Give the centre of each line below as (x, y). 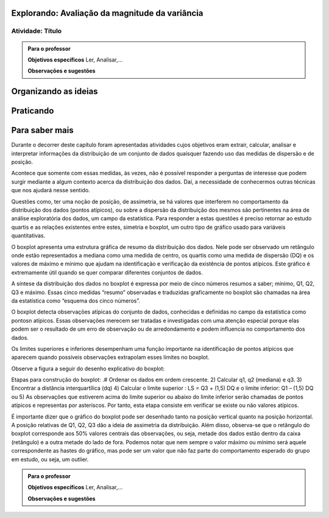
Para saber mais (42, 130)
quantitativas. (28, 236)
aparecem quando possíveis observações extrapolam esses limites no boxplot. (110, 358)
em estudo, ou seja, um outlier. (50, 459)
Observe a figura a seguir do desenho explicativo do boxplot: (88, 369)
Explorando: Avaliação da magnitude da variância (107, 13)
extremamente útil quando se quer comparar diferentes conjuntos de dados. (107, 272)
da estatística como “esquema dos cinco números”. (76, 300)
